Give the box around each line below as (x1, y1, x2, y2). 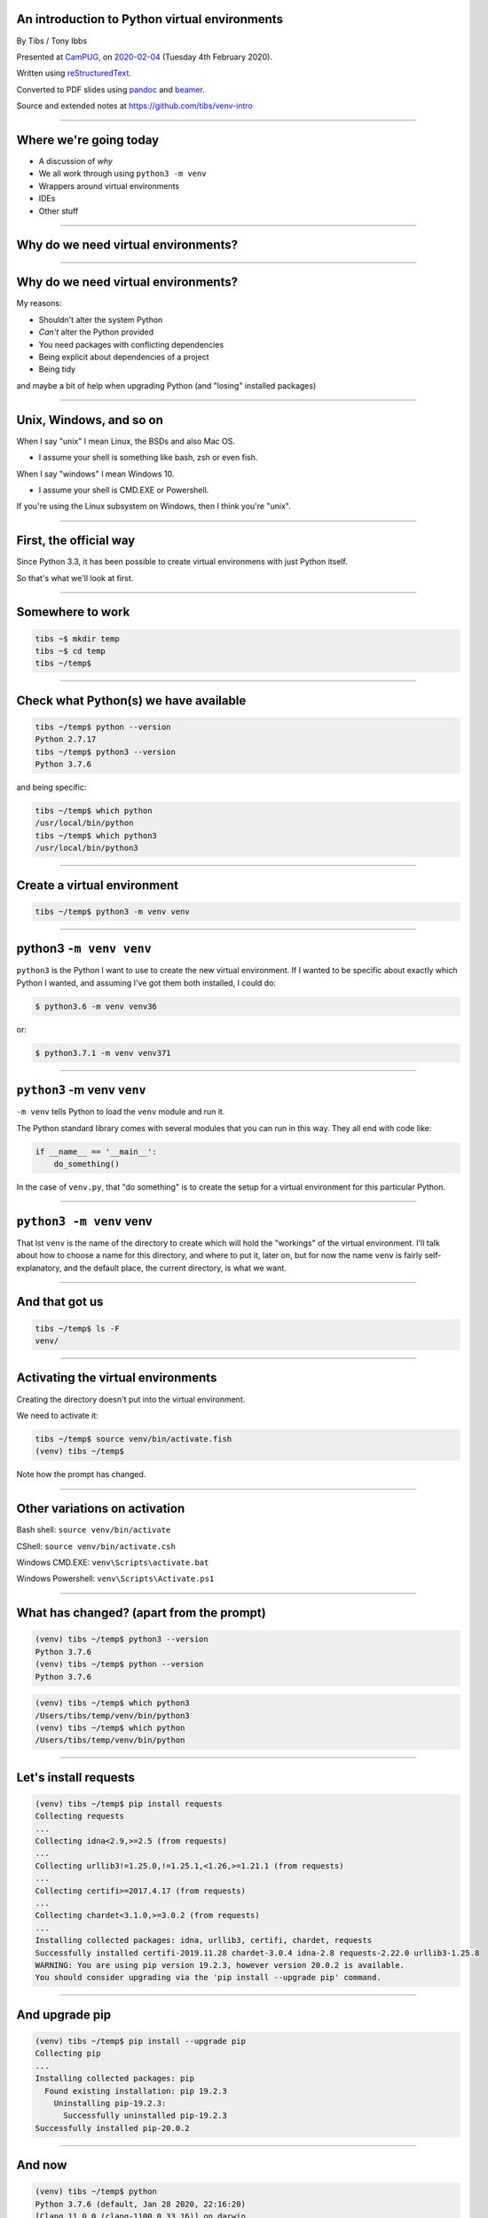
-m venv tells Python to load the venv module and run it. (16, 1106, 225, 1117)
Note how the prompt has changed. (16, 1469, 146, 1480)
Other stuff (38, 205, 79, 216)
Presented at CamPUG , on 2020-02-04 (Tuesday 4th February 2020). (16, 51, 272, 62)
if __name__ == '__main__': (35, 1146, 157, 1157)
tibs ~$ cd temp (35, 646, 106, 656)
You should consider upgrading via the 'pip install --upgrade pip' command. (35, 1972, 382, 1983)
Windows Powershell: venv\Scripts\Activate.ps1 (16, 1573, 215, 1584)
